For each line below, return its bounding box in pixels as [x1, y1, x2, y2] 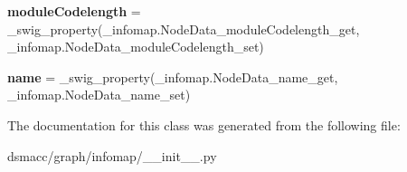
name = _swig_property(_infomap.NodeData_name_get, [7, 67, 338, 86]
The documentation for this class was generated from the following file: [7, 115, 401, 134]
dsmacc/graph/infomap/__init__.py [7, 146, 217, 165]
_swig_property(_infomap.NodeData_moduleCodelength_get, [7, 19, 360, 38]
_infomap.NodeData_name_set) [7, 85, 191, 104]
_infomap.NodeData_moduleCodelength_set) [7, 37, 264, 56]
